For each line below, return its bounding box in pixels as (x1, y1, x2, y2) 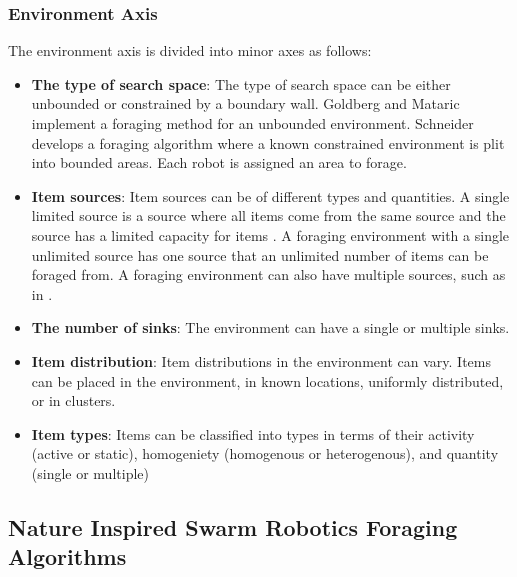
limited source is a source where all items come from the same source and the (31, 205, 506, 226)
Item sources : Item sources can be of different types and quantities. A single (31, 185, 510, 206)
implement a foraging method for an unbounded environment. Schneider (31, 113, 474, 133)
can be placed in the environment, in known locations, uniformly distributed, (31, 370, 504, 391)
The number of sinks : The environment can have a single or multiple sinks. (31, 317, 510, 338)
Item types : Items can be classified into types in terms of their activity (31, 423, 475, 444)
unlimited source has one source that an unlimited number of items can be (31, 244, 489, 265)
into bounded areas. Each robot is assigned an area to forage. (31, 152, 407, 173)
